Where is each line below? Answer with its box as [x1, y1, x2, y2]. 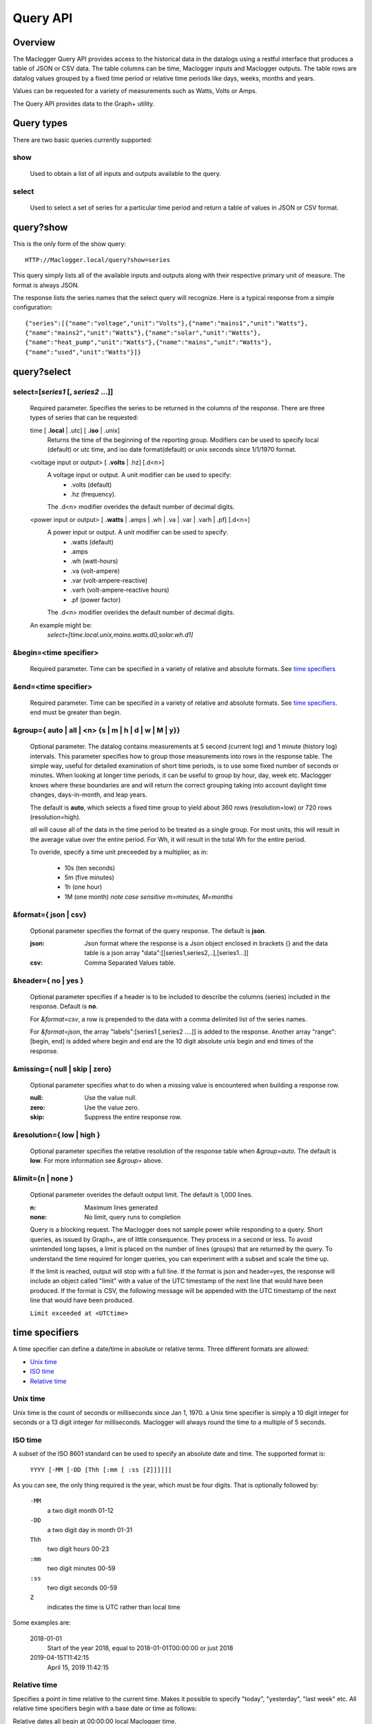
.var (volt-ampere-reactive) [70, 577, 148, 585]
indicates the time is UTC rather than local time [47, 1603, 180, 1611]
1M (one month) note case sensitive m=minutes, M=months [64, 892, 234, 901]
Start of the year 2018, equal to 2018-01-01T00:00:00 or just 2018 [47, 1643, 234, 1652]
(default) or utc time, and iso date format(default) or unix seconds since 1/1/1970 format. [47, 445, 297, 454]
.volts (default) [70, 480, 112, 489]
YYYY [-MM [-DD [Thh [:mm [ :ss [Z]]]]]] [30, 1465, 172, 1474]
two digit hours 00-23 [47, 1545, 110, 1553]
